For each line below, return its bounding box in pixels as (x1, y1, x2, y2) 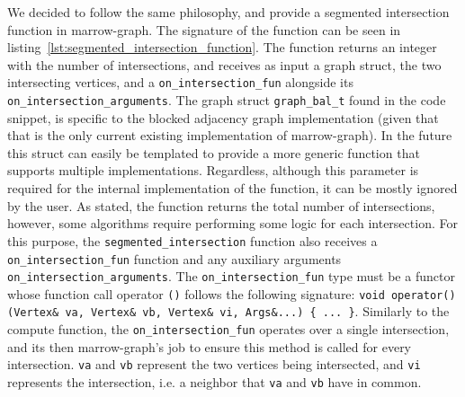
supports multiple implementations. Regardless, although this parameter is (7, 161, 419, 180)
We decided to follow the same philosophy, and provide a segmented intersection (7, 3, 450, 21)
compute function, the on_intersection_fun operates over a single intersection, (7, 320, 450, 339)
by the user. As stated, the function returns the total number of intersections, (7, 196, 435, 215)
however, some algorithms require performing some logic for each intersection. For (7, 214, 458, 233)
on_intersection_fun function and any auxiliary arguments (7, 249, 342, 268)
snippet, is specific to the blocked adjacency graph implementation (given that (7, 108, 439, 127)
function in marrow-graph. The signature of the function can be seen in (7, 20, 401, 39)
